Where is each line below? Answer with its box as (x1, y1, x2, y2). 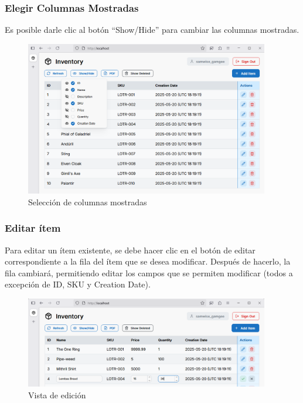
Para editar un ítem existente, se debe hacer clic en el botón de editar (5, 243, 256, 256)
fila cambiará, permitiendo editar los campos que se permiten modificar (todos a (5, 266, 293, 279)
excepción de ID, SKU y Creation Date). (5, 278, 151, 290)
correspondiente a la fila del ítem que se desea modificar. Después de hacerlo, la (5, 255, 291, 267)
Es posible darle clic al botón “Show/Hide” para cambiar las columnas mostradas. (5, 23, 299, 36)
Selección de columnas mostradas (28, 195, 147, 208)
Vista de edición (28, 388, 86, 401)
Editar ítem (5, 221, 61, 235)
